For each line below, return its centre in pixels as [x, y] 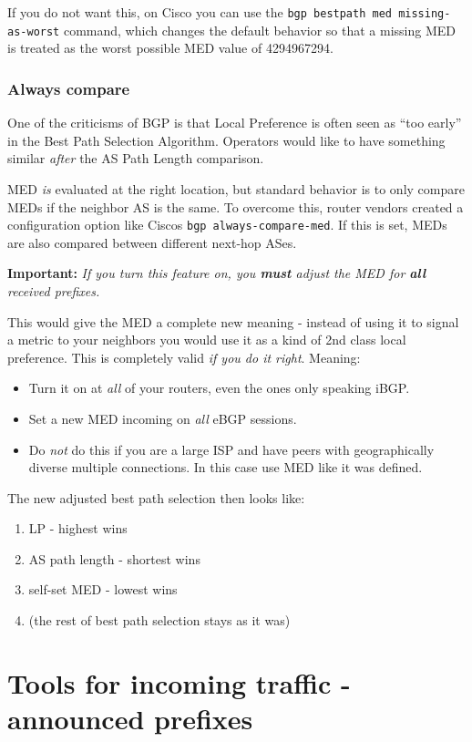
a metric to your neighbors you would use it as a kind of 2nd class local [207, 340]
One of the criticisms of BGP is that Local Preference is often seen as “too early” [235, 123]
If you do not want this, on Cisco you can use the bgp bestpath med [200, 12]
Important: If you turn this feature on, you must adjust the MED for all [217, 273]
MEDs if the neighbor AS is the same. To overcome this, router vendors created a [236, 206]
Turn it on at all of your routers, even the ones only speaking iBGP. [219, 388]
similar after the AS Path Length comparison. [136, 158]
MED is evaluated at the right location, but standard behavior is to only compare [236, 188]
